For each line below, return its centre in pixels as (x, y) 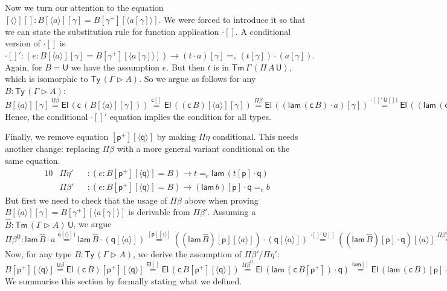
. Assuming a (232, 212)
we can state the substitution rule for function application (112, 31)
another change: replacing (52, 149)
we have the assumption (115, 67)
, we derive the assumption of (187, 254)
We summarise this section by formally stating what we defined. (124, 280)
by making (176, 136)
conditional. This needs (255, 136)
